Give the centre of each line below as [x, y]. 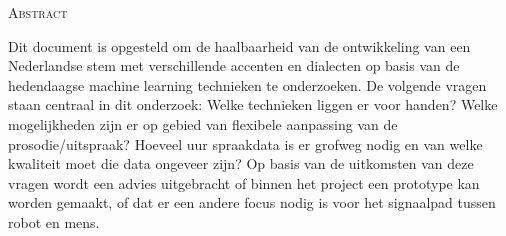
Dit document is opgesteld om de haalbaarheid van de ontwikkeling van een [239, 45]
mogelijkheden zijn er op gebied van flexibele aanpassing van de [203, 123]
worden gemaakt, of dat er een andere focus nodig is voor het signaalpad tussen [252, 202]
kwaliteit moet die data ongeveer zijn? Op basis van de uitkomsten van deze [241, 163]
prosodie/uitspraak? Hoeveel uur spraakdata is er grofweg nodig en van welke [245, 143]
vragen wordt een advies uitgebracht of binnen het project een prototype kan [244, 182]
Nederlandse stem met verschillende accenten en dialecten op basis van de [234, 65]
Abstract [38, 12]
